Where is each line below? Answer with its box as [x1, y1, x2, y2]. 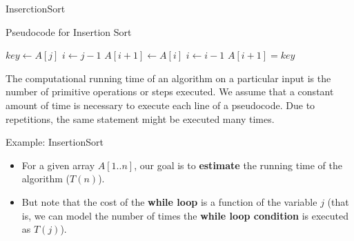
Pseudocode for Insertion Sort [6, 24, 132, 39]
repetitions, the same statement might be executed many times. [6, 111, 275, 126]
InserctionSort [6, 1, 66, 15]
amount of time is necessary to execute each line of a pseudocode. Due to [6, 97, 315, 112]
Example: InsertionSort [6, 135, 104, 149]
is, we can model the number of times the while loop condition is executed [21, 208, 349, 222]
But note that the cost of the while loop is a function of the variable [21, 194, 317, 209]
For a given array [21, 157, 95, 172]
